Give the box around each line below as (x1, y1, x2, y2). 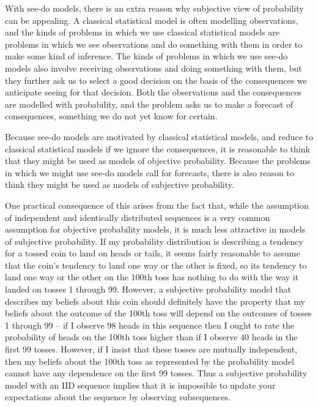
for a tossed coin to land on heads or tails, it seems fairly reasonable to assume (5, 247, 300, 260)
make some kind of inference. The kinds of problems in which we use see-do (5, 50, 288, 62)
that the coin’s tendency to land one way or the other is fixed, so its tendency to (5, 258, 307, 271)
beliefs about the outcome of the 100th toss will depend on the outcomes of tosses (5, 307, 312, 319)
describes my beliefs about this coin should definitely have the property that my (5, 294, 305, 307)
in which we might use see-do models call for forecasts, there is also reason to (5, 166, 294, 179)
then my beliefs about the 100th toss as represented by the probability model (5, 354, 295, 367)
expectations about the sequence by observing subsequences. (5, 390, 231, 403)
